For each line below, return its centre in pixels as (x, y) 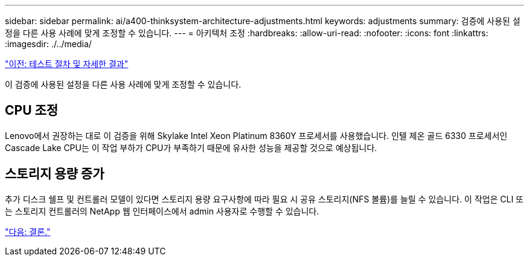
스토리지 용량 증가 (55, 174)
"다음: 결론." (28, 231)
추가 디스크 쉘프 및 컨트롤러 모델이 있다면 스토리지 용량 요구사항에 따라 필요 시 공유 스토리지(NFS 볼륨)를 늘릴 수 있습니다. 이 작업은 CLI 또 (264, 199)
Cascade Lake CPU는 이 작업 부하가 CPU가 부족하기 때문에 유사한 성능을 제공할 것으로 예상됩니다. (191, 147)
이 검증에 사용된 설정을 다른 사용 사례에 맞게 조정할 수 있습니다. (123, 84)
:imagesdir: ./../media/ (48, 44)
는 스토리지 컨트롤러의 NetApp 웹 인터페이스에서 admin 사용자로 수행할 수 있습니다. (162, 211)
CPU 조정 (32, 111)
